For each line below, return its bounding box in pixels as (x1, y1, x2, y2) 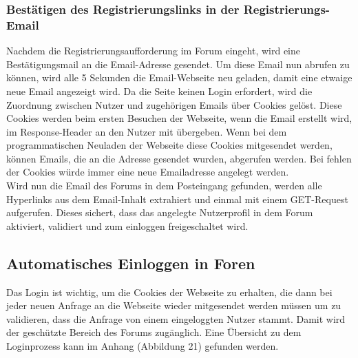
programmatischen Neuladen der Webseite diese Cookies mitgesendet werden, (6, 138, 333, 152)
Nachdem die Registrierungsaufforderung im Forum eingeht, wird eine (6, 43, 301, 58)
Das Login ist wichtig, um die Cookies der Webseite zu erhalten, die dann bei (6, 284, 333, 299)
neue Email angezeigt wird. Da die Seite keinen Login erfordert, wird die (6, 83, 313, 98)
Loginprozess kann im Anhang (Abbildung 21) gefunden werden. (6, 339, 279, 353)
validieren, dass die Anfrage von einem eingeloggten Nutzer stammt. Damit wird (6, 311, 346, 326)
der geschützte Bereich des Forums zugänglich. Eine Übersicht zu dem (6, 325, 302, 339)
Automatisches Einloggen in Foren (6, 252, 255, 273)
